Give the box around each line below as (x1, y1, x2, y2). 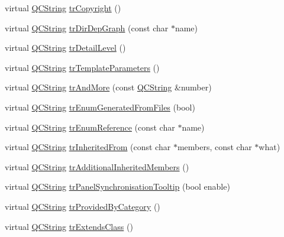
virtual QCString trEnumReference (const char (5, 121, 175, 133)
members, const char (177, 141, 252, 153)
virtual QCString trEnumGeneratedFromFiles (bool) (5, 100, 195, 113)
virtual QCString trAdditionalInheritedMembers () (5, 160, 189, 173)
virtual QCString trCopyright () (5, 2, 121, 14)
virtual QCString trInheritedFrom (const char (5, 141, 171, 153)
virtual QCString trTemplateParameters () (5, 61, 160, 73)
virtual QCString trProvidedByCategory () (5, 200, 160, 212)
